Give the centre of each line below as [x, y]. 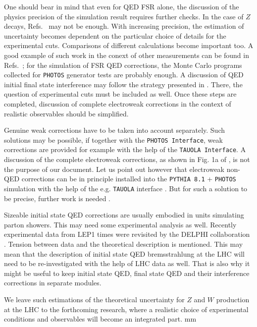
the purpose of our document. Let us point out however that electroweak [114, 169]
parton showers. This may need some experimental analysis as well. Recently [120, 224]
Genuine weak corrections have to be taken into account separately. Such [115, 130]
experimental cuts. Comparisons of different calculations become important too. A [129, 45]
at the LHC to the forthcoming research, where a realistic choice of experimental [126, 309]
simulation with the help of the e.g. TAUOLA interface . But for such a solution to [126, 188]
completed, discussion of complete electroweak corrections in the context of [118, 104]
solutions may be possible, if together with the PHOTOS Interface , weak [113, 139]
